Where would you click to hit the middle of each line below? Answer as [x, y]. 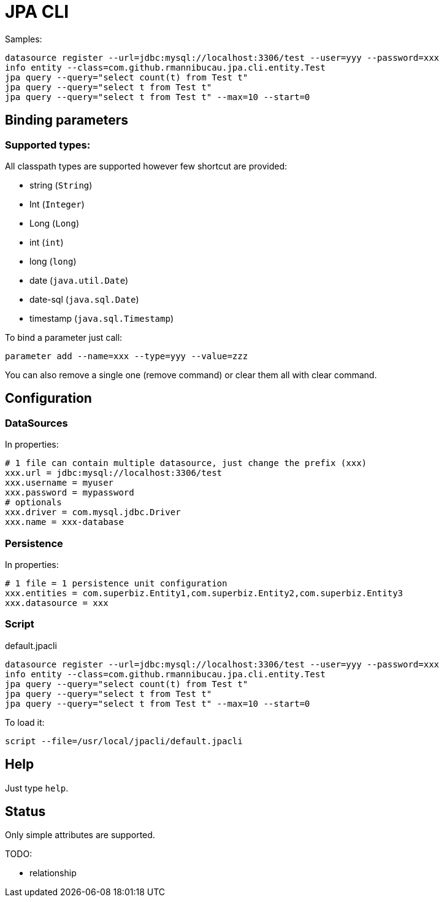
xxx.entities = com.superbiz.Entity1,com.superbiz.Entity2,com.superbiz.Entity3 [204, 593]
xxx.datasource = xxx [57, 603]
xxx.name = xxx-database [64, 522]
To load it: [25, 722]
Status [25, 811]
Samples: [24, 39]
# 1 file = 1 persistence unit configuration [116, 583]
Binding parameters [67, 120]
